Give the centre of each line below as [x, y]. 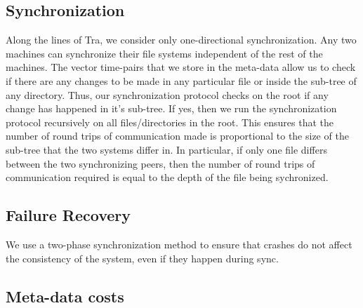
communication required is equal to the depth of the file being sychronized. [167, 177]
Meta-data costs [65, 296]
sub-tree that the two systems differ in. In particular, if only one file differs [166, 149]
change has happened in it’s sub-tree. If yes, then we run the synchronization [171, 108]
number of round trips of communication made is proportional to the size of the [177, 136]
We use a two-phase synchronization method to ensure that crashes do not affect [179, 244]
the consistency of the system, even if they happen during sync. [142, 258]
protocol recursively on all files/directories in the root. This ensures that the [170, 122]
